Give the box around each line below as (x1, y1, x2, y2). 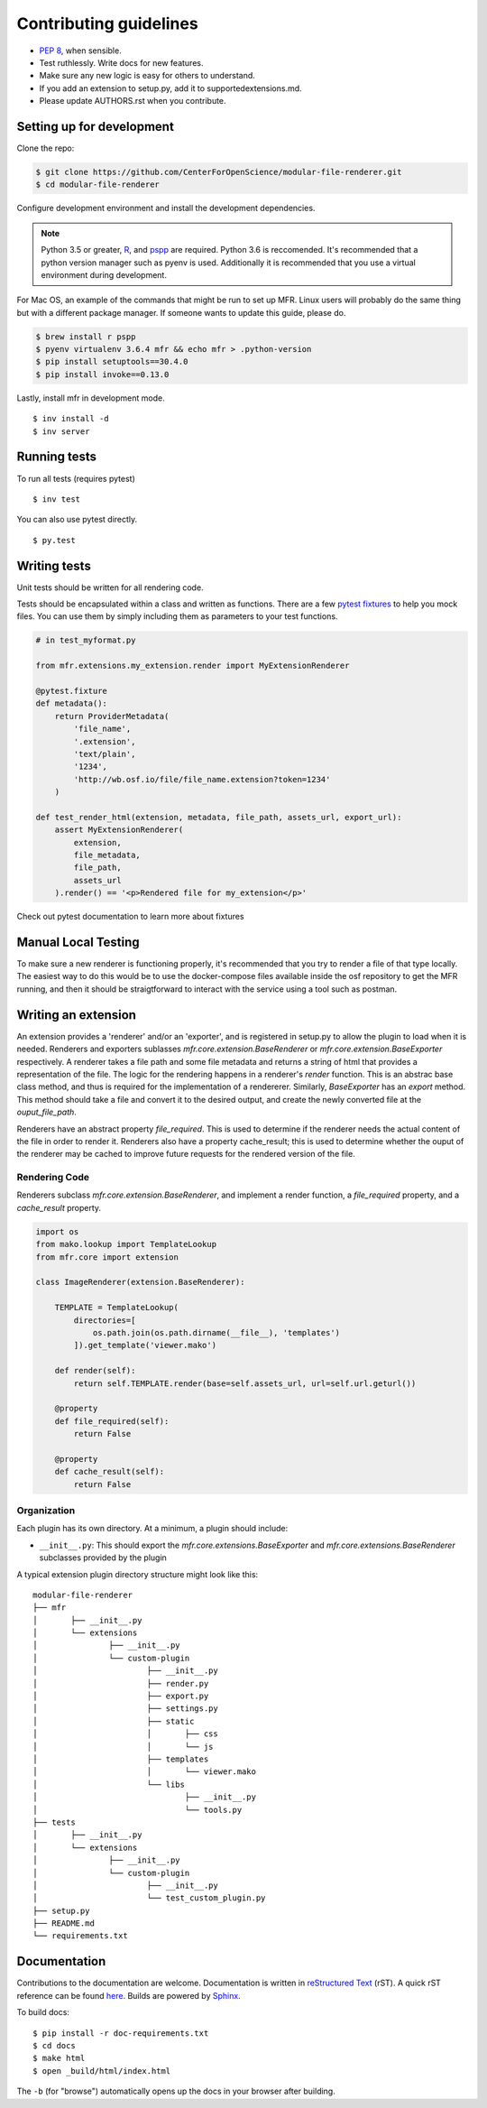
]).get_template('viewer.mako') (73, 1340, 216, 1351)
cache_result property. (16, 1202, 102, 1213)
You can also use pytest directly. (16, 514, 138, 525)
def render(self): (54, 1365, 136, 1376)
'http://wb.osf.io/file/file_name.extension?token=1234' (73, 774, 331, 784)
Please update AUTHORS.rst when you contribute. (39, 96, 226, 106)
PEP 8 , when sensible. (39, 45, 122, 56)
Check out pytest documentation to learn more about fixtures (16, 911, 244, 922)
